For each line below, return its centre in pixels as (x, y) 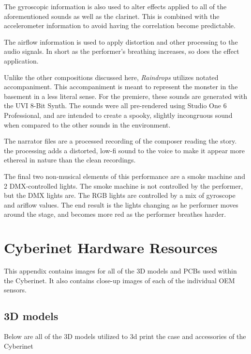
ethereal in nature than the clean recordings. (70, 160)
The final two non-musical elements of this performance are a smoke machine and (125, 176)
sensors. (15, 290)
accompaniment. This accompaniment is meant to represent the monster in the (121, 87)
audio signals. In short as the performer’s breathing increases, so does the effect (122, 51)
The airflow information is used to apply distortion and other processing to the (121, 41)
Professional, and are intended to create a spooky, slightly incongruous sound (118, 115)
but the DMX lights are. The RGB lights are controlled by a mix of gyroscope (120, 195)
